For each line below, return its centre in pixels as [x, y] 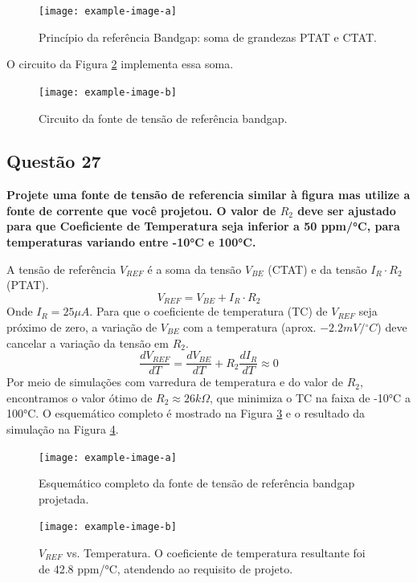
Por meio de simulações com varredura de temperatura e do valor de [175, 382]
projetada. [64, 498]
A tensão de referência [61, 269]
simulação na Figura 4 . [63, 428]
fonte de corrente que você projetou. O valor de [141, 210]
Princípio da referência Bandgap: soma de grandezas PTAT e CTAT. [208, 37]
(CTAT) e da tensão [317, 269]
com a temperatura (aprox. [250, 326]
